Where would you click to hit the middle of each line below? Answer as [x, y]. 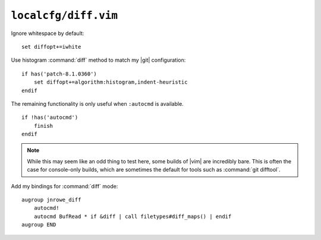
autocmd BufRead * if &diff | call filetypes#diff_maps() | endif [133, 216]
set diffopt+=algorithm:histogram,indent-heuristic [111, 82]
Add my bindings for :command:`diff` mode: [64, 186]
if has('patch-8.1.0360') [59, 74]
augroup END [39, 225]
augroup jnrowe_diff [51, 200]
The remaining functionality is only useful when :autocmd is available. [97, 103]
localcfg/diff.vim [64, 15]
